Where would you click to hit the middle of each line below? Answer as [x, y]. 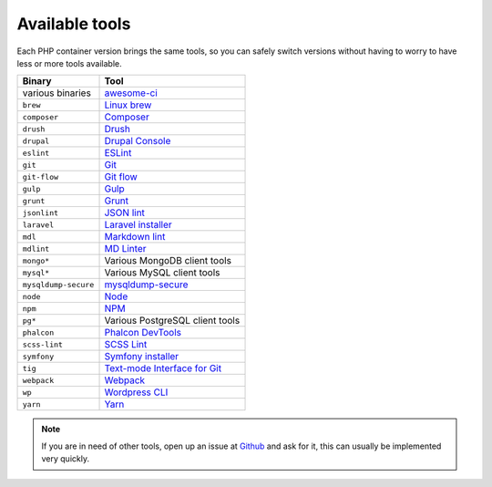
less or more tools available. [69, 63]
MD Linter [125, 249]
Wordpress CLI [136, 392]
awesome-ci [131, 93]
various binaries [56, 93]
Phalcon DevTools [143, 333]
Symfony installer [142, 357]
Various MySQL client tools [162, 273]
